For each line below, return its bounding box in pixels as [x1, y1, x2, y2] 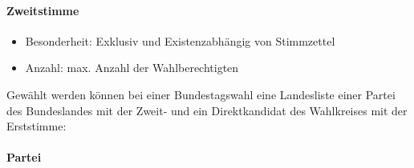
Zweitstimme [6, 2, 79, 18]
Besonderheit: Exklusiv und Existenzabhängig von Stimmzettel [25, 32, 335, 49]
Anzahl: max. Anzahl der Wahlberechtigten [25, 59, 239, 76]
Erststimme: [6, 118, 67, 134]
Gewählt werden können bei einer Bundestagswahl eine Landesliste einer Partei [6, 86, 396, 102]
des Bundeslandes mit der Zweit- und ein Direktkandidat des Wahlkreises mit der [6, 102, 408, 118]
